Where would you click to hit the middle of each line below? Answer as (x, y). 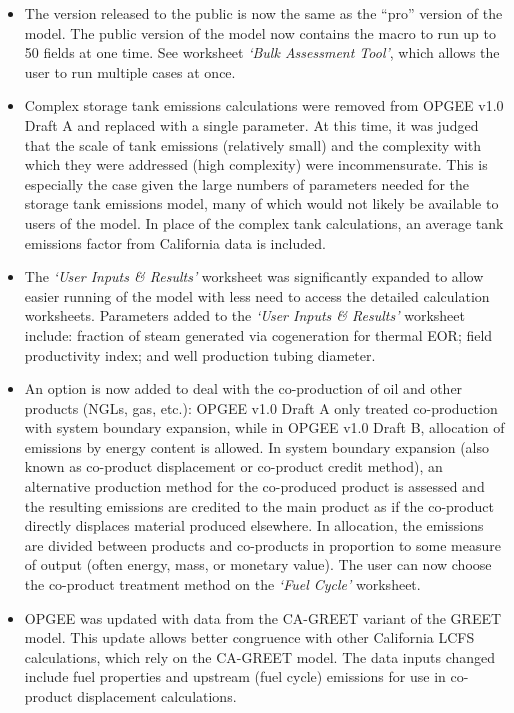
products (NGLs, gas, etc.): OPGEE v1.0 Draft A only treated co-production (261, 407)
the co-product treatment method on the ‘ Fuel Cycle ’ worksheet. (222, 584)
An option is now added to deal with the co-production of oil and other (243, 388)
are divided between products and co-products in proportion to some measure (262, 544)
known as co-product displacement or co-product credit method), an (233, 466)
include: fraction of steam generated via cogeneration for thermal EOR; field (258, 334)
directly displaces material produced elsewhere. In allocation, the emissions (254, 525)
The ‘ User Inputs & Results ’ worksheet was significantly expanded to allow (254, 276)
